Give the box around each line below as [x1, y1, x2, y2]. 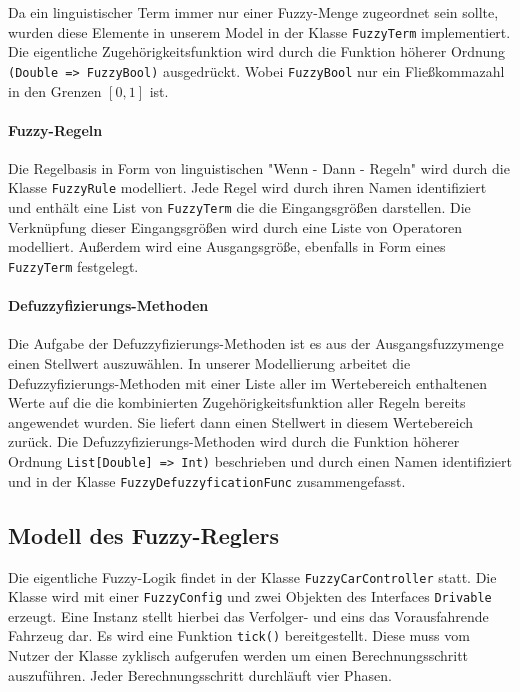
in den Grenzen [8, 80, 102, 101]
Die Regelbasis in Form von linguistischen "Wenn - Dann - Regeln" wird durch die [8, 157, 510, 178]
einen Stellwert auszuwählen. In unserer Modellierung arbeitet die [8, 353, 411, 374]
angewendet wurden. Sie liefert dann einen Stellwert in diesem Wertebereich [8, 411, 473, 432]
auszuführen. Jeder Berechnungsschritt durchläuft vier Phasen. [8, 664, 392, 685]
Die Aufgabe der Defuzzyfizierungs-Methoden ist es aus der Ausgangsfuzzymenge [8, 333, 504, 354]
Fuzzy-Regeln [8, 119, 103, 140]
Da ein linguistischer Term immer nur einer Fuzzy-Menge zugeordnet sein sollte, [8, 2, 499, 22]
